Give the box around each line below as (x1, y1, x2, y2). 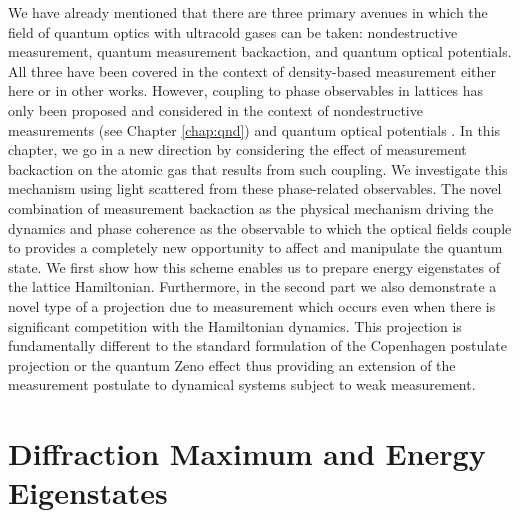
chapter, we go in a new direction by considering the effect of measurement (8, 139, 467, 160)
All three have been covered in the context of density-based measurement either (8, 60, 496, 81)
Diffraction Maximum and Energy (8, 433, 486, 474)
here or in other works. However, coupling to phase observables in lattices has (8, 80, 484, 101)
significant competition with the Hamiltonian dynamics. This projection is (8, 315, 462, 336)
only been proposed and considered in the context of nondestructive (8, 99, 423, 120)
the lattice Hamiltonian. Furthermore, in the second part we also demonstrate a (8, 276, 497, 297)
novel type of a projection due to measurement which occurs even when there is (8, 295, 496, 316)
